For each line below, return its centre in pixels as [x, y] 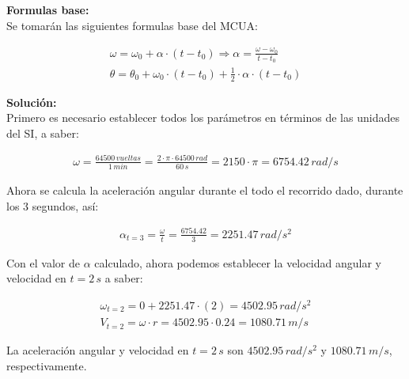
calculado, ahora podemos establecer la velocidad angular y [238, 262]
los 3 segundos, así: [53, 205]
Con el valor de [43, 262]
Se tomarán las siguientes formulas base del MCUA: [132, 25]
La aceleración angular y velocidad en [98, 350]
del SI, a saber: [43, 133]
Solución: [32, 102]
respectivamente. [47, 365]
